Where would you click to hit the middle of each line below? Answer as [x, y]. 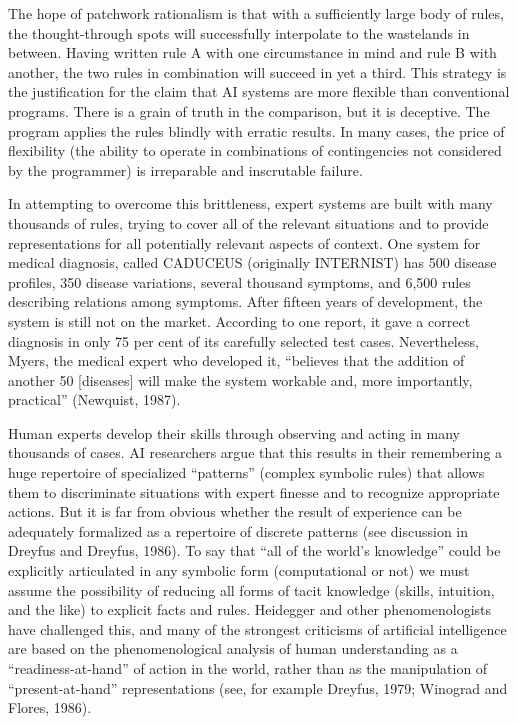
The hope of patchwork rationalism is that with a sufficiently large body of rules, [256, 13]
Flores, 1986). [50, 707]
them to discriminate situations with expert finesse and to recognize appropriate [254, 491]
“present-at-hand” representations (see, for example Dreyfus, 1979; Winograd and [258, 687]
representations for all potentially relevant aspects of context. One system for [244, 242]
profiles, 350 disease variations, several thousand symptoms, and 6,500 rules [239, 281]
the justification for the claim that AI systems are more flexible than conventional [259, 91]
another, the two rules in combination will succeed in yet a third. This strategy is [257, 71]
